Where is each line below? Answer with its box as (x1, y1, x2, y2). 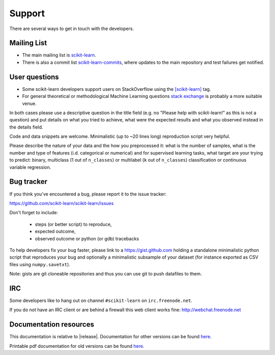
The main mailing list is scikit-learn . (22, 52, 96, 58)
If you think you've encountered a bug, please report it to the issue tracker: (9, 191, 167, 197)
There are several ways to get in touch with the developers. (9, 26, 134, 32)
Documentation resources (9, 320, 94, 329)
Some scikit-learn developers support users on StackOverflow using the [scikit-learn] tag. (22, 86, 211, 92)
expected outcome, (35, 229, 76, 235)
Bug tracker (9, 177, 48, 186)
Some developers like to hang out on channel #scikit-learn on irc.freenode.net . (9, 297, 193, 303)
